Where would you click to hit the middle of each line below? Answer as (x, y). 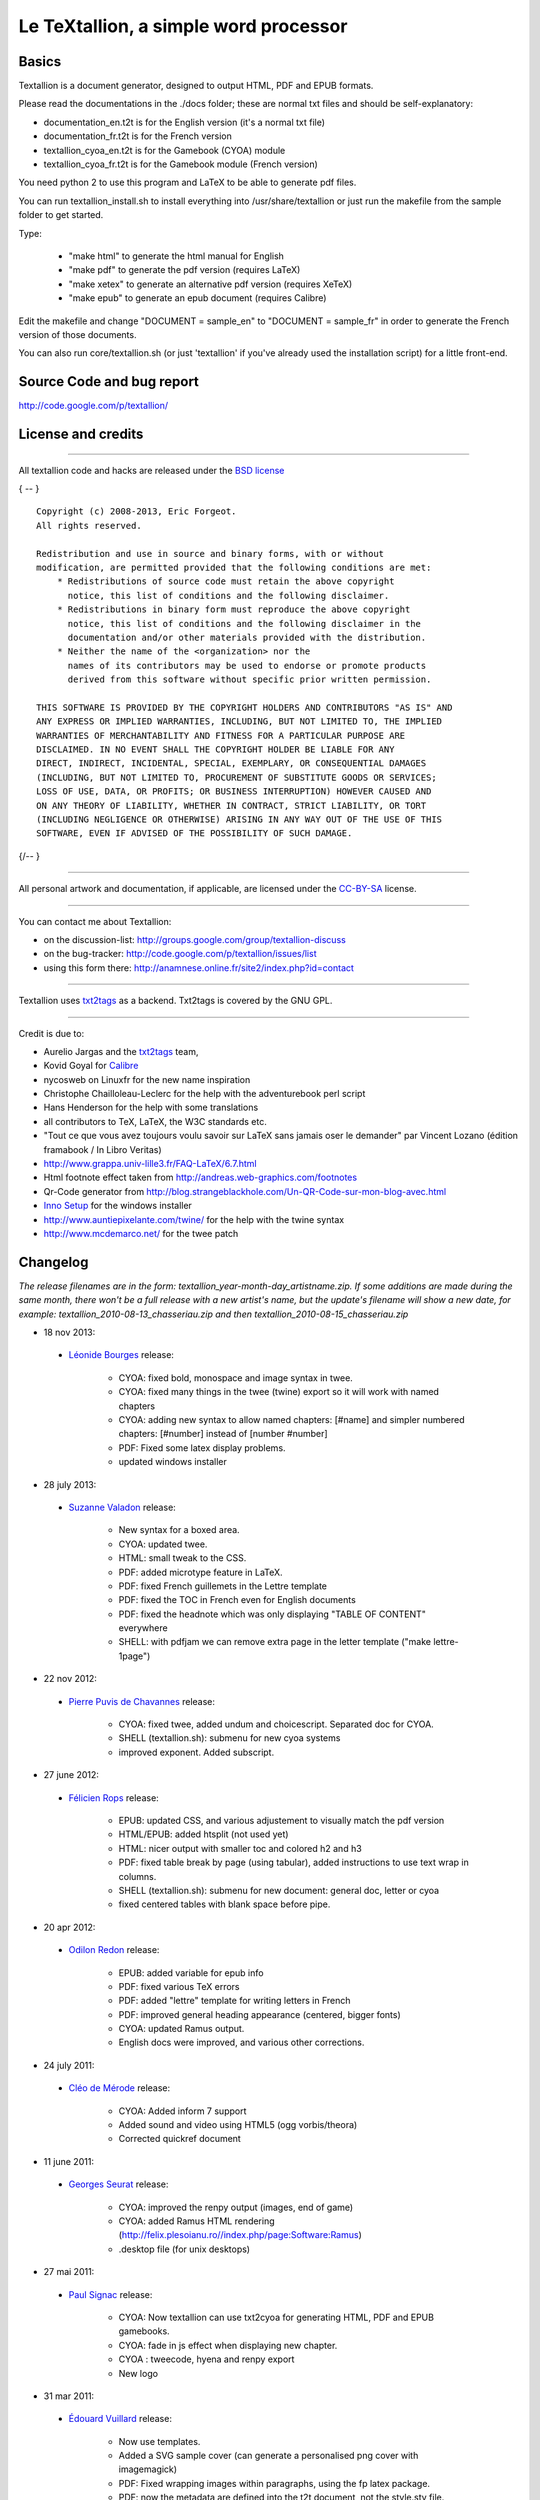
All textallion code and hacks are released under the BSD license (151, 470)
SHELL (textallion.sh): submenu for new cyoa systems (229, 1738)
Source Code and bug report (109, 381)
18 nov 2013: (69, 1332)
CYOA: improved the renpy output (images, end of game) (236, 2207)
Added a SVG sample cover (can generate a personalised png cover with (268, 2456)
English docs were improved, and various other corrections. (241, 2042)
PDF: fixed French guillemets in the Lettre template (223, 1586)
